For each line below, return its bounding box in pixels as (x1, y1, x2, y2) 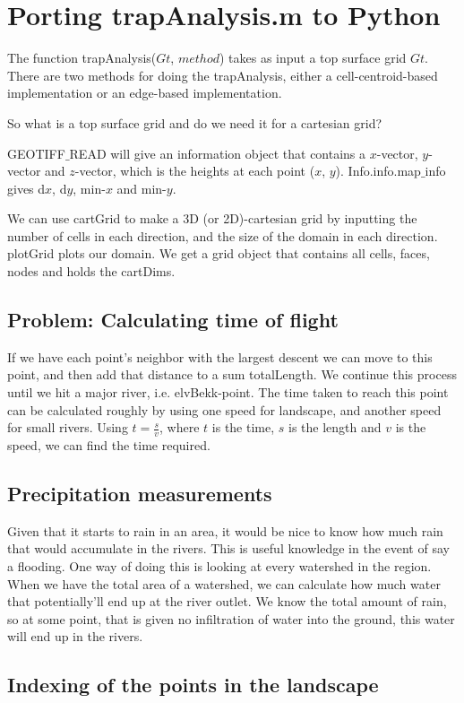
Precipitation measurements (7, 480, 272, 508)
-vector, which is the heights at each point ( (74, 161, 315, 180)
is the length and (288, 418, 382, 437)
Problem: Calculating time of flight (7, 306, 339, 334)
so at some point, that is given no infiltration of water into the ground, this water (7, 609, 455, 628)
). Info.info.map (335, 161, 421, 180)
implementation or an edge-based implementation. (7, 83, 282, 102)
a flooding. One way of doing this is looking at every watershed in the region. (7, 557, 432, 576)
